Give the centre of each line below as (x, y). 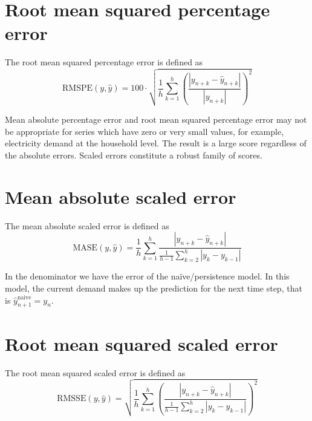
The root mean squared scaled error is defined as (95, 372)
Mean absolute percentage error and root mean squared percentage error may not (156, 119)
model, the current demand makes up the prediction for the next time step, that (154, 288)
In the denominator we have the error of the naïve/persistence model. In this (147, 276)
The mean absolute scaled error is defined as (87, 225)
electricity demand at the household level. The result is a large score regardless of (156, 143)
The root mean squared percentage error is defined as (104, 62)
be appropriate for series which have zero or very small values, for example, (145, 131)
